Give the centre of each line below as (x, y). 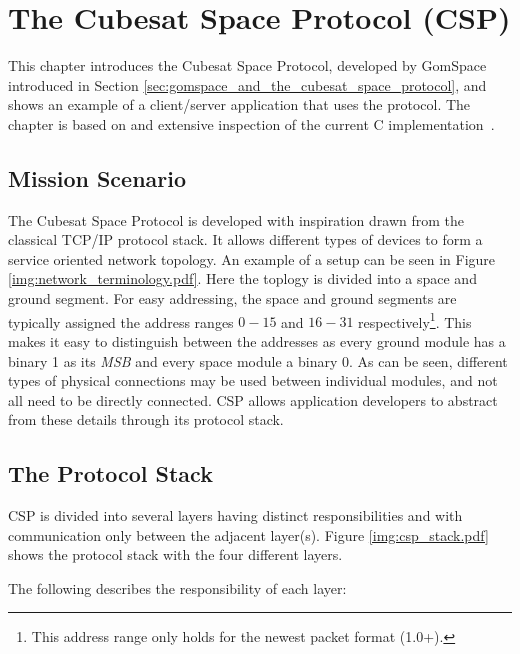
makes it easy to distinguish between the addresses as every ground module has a (257, 340)
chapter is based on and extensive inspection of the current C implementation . (251, 123)
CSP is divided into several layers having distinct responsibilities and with (235, 515)
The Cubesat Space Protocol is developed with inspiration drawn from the (236, 219)
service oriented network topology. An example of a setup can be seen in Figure (252, 258)
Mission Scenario (97, 177)
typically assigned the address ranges (121, 321)
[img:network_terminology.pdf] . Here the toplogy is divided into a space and (242, 278)
